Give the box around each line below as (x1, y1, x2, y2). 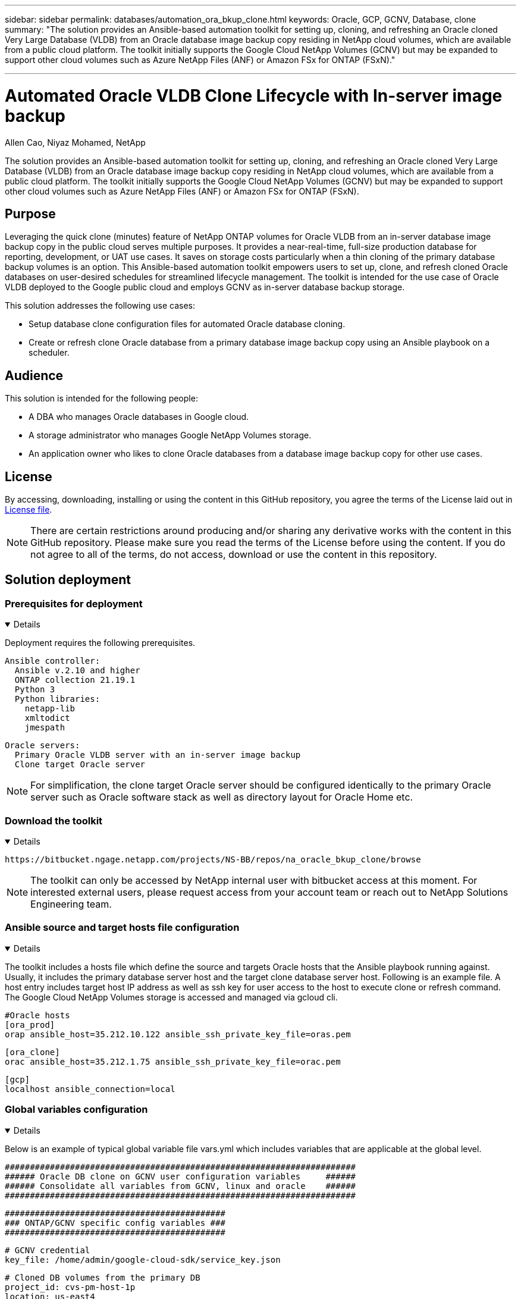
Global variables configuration (5, 1103, 148, 1116)
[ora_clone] (5, 1047, 60, 1057)
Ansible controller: (5, 656, 101, 666)
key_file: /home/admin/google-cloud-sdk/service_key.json (5, 1254, 281, 1265)
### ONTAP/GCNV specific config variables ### (5, 1218, 225, 1228)
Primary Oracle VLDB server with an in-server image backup (14, 750, 301, 760)
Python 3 (14, 685, 55, 695)
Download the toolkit (5, 814, 103, 827)
